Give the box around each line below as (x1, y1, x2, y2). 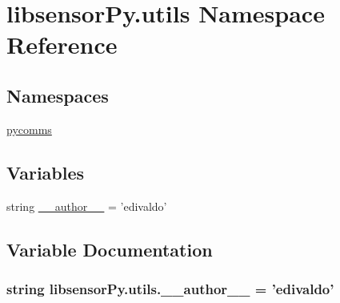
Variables (6, 160, 85, 184)
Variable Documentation (6, 236, 213, 261)
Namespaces (6, 83, 109, 107)
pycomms (6, 120, 52, 137)
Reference (6, 28, 118, 61)
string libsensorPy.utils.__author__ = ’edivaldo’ (6, 278, 334, 298)
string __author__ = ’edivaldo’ (6, 197, 167, 214)
